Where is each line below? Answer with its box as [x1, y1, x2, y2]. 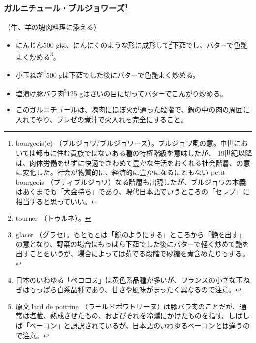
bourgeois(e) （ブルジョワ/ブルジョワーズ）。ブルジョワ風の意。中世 [15, 138, 234, 148]
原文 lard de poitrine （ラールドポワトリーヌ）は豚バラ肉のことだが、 [15, 301, 240, 311]
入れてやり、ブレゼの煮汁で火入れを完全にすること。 [15, 114, 188, 124]
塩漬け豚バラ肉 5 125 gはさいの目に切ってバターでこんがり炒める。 [15, 87, 227, 98]
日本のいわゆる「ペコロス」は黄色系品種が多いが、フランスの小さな [15, 274, 236, 285]
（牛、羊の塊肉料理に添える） [4, 21, 100, 32]
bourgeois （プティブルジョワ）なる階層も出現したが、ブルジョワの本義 [15, 176, 246, 187]
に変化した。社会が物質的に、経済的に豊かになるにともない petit [15, 167, 225, 177]
